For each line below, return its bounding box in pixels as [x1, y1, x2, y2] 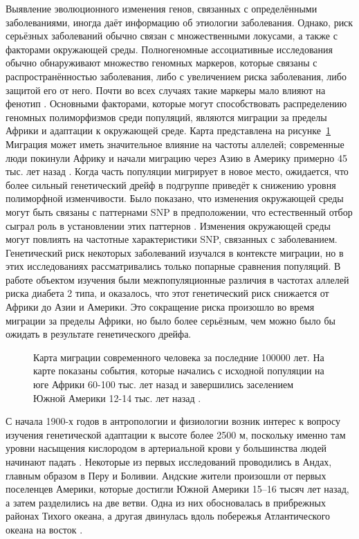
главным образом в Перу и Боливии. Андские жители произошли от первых [6, 468, 326, 482]
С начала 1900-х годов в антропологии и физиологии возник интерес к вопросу [6, 414, 341, 428]
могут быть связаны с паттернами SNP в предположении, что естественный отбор [6, 204, 353, 219]
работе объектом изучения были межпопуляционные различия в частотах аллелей [6, 272, 349, 286]
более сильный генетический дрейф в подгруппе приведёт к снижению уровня [6, 177, 336, 192]
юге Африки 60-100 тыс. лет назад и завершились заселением [33, 377, 294, 392]
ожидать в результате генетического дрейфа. [6, 327, 192, 341]
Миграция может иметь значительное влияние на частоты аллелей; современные [6, 136, 344, 151]
